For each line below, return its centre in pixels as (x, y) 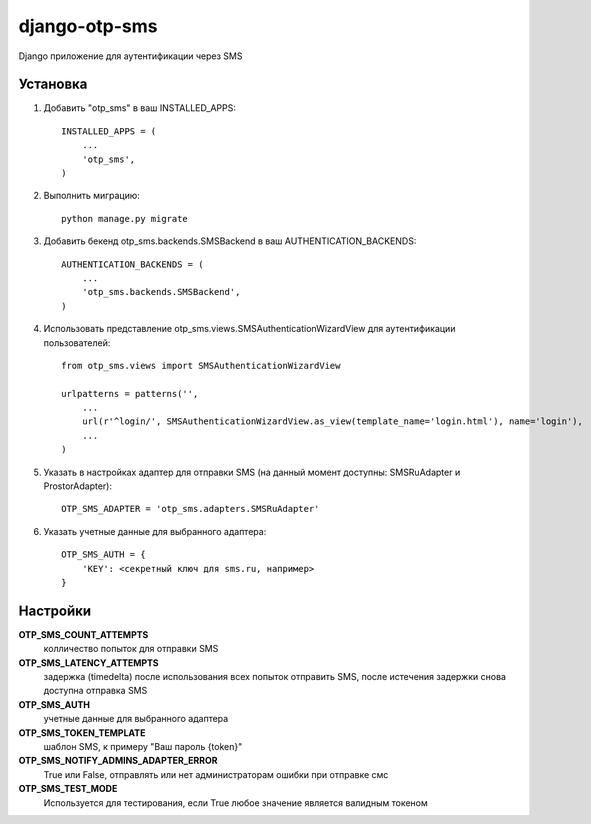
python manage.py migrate (125, 218)
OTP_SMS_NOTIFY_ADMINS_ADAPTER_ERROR (118, 761)
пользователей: (77, 342)
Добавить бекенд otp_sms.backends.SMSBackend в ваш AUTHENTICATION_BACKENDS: (230, 241)
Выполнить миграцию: (91, 196)
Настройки (55, 610)
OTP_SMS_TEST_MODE (68, 789)
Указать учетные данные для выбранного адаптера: (155, 531)
